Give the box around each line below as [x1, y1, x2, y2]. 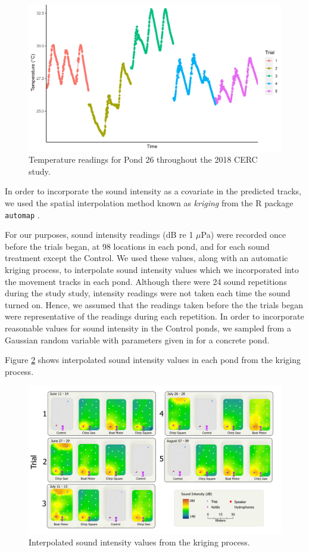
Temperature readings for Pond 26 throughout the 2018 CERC [29, 153, 258, 166]
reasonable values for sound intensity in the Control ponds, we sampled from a [5, 321, 291, 334]
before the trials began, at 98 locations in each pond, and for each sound [5, 240, 270, 252]
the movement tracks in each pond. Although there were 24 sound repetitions [5, 275, 287, 287]
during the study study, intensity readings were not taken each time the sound [5, 287, 291, 299]
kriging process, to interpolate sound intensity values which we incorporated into [5, 263, 299, 275]
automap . [5, 208, 40, 221]
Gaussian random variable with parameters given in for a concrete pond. [5, 333, 270, 346]
